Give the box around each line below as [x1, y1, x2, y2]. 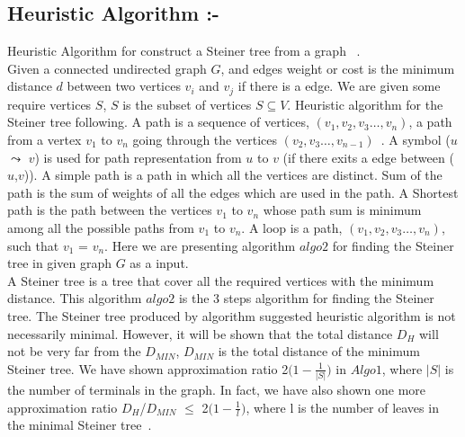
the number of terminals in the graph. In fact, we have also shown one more [7, 380, 426, 399]
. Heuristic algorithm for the [287, 94, 443, 113]
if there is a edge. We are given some [237, 76, 441, 95]
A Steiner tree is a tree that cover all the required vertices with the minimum [7, 271, 434, 290]
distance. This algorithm [7, 289, 142, 308]
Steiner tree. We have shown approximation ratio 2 [7, 359, 289, 378]
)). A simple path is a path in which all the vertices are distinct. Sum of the [23, 165, 443, 184]
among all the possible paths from [7, 218, 194, 236]
